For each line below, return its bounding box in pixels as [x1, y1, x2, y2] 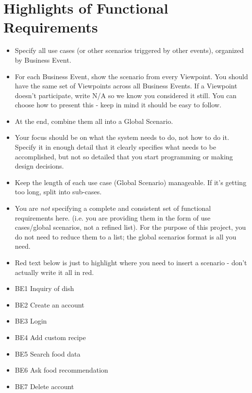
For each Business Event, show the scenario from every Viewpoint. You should [15, 71, 248, 81]
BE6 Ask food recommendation [15, 365, 108, 375]
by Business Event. [15, 54, 71, 65]
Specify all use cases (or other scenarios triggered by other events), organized [15, 45, 244, 55]
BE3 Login [15, 316, 47, 326]
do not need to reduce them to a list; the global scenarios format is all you [15, 231, 236, 241]
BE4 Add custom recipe [15, 332, 86, 342]
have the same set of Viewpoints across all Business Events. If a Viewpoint [15, 81, 237, 91]
